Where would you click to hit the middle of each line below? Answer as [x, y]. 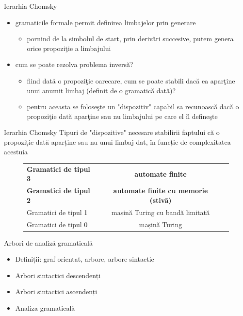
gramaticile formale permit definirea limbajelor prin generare [105, 22]
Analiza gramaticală [45, 308]
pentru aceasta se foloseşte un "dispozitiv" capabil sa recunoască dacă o [133, 107]
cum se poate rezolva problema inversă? [74, 64]
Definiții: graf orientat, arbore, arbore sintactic [85, 259]
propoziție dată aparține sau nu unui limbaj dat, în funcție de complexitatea [117, 141]
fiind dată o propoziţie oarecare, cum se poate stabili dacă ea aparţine [131, 80]
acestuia [16, 151]
